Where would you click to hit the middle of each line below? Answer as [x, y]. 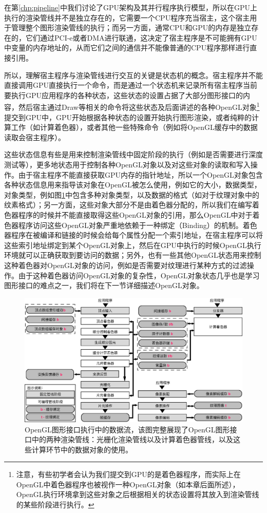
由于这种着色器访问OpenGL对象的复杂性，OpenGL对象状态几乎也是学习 [139, 275]
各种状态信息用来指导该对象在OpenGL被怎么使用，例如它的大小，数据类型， [133, 185]
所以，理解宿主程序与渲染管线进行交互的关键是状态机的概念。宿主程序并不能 [133, 75]
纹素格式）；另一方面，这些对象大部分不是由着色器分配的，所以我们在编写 [128, 205]
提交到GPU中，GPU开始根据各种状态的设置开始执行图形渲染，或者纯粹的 [128, 117]
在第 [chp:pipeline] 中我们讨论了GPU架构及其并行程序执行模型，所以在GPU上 [131, 7]
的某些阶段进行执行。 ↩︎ [55, 505]
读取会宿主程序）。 [35, 137]
